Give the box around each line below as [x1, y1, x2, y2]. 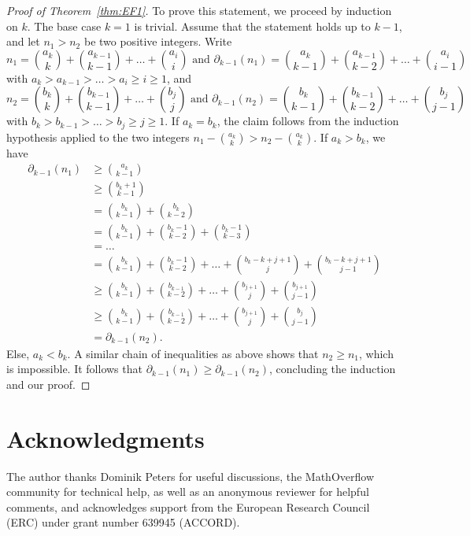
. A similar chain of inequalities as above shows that [67, 345, 319, 361]
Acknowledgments [6, 422, 205, 454]
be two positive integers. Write [83, 33, 232, 50]
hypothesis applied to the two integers [6, 128, 190, 145]
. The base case [27, 17, 102, 34]
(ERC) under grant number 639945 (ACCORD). [6, 514, 240, 530]
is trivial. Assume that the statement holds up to [134, 17, 371, 34]
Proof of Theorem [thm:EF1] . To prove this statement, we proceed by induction [6, 2, 392, 18]
